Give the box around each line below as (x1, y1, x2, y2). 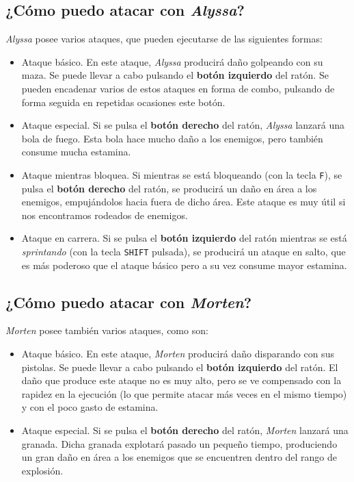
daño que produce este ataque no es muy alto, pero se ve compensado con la (21, 373, 342, 388)
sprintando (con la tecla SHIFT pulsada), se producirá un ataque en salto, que (21, 244, 346, 258)
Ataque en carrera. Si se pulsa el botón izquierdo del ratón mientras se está (21, 231, 347, 245)
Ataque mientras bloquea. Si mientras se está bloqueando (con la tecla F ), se (21, 167, 342, 181)
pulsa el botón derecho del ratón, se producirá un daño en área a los (21, 181, 317, 195)
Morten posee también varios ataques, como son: (5, 323, 208, 338)
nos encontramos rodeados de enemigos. (21, 207, 188, 222)
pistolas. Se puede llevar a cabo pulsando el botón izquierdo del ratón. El (21, 359, 338, 374)
